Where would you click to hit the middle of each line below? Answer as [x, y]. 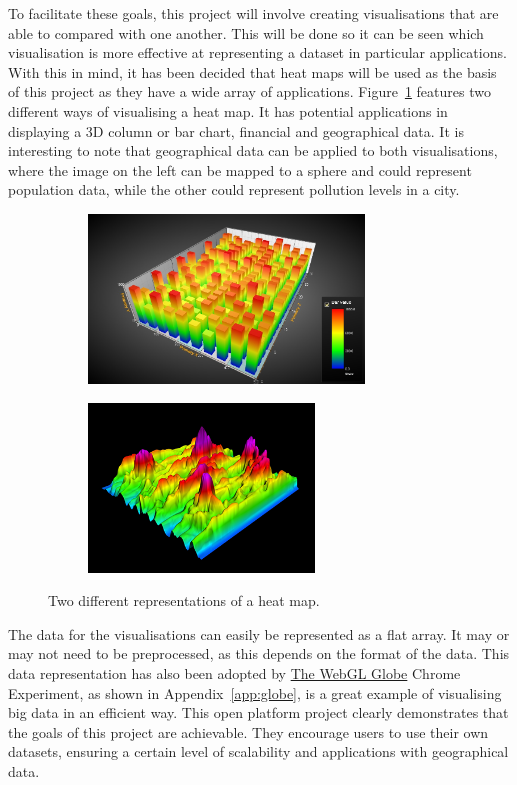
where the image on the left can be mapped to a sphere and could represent [240, 169]
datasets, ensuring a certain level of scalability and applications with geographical [258, 751]
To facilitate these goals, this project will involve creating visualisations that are [253, 13]
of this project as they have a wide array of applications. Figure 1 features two [249, 91]
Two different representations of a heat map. [184, 600]
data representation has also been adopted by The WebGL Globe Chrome [234, 673]
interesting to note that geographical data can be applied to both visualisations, [253, 150]
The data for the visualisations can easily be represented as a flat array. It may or [259, 633]
